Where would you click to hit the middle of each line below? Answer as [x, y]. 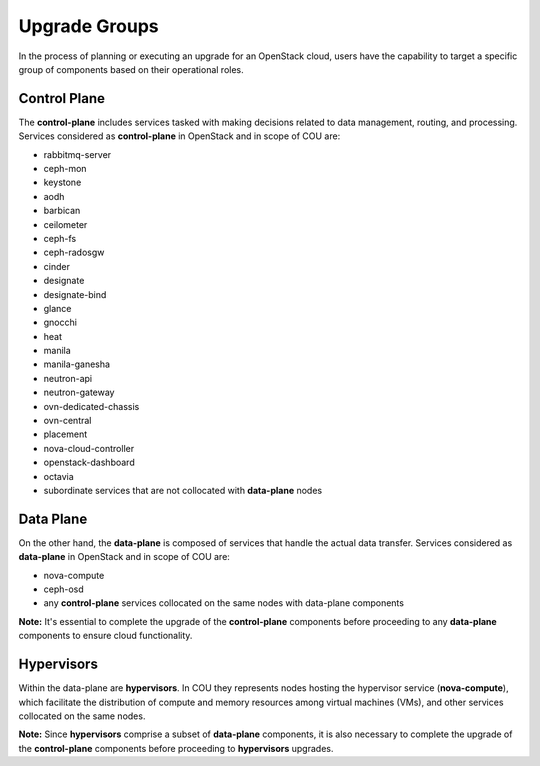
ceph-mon [65, 169]
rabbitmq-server [77, 154]
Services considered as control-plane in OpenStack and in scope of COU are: [179, 136]
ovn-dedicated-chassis [91, 406]
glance [57, 308]
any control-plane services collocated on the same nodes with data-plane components [224, 603]
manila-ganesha [76, 364]
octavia [58, 476]
